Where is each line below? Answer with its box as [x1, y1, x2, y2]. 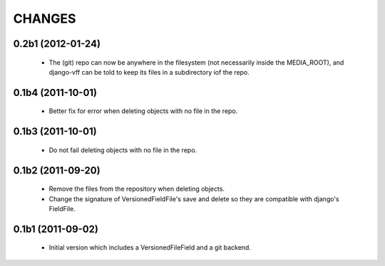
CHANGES [13, 11, 76, 26]
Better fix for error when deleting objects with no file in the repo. [48, 107, 238, 115]
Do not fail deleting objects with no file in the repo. [48, 146, 197, 154]
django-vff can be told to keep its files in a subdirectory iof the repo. [48, 68, 250, 76]
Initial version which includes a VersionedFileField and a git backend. [48, 243, 251, 252]
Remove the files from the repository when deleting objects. [48, 185, 225, 193]
